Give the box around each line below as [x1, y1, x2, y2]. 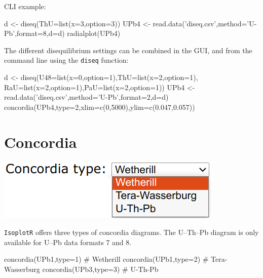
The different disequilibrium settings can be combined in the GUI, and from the [4, 45, 252, 55]
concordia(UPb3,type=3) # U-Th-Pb [42, 263, 159, 274]
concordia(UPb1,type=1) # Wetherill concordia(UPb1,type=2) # [4, 254, 209, 264]
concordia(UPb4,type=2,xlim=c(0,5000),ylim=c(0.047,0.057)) [4, 101, 195, 112]
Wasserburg [4, 263, 41, 274]
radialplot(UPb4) [67, 28, 121, 38]
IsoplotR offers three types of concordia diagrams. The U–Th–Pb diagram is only [4, 227, 259, 237]
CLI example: [4, 1, 46, 11]
